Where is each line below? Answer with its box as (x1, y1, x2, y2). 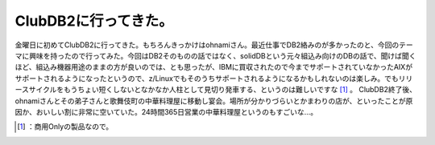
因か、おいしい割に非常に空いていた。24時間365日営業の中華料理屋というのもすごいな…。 (14, 107, 318, 116)
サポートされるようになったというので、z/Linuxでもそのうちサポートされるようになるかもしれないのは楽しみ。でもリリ (14, 73, 413, 83)
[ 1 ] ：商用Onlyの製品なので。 (17, 122, 114, 131)
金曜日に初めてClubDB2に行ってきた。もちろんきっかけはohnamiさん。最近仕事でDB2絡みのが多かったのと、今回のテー (14, 40, 414, 50)
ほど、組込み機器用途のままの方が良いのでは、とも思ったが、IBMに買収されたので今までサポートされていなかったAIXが (14, 62, 413, 72)
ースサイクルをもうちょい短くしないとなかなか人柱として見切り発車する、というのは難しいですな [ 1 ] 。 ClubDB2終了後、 (14, 85, 416, 95)
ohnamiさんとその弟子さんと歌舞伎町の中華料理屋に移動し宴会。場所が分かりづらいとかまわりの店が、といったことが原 (14, 96, 413, 106)
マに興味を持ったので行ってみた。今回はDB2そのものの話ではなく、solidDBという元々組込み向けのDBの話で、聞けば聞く (14, 50, 416, 60)
